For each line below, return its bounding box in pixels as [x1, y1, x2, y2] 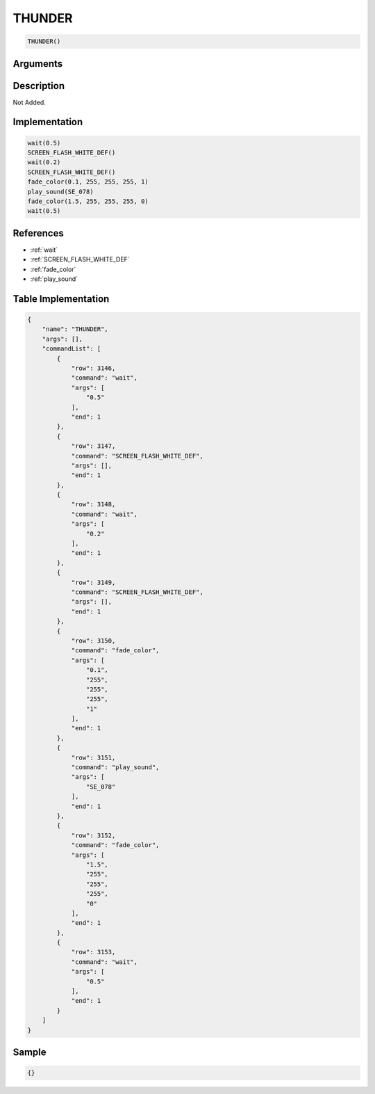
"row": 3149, [71, 578, 116, 586]
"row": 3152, [71, 831, 116, 839]
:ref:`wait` [30, 246, 58, 254]
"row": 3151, [71, 753, 116, 762]
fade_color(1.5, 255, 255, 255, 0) [27, 198, 149, 205]
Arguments [12, 58, 63, 70]
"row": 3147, [71, 442, 116, 450]
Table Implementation [12, 293, 110, 305]
